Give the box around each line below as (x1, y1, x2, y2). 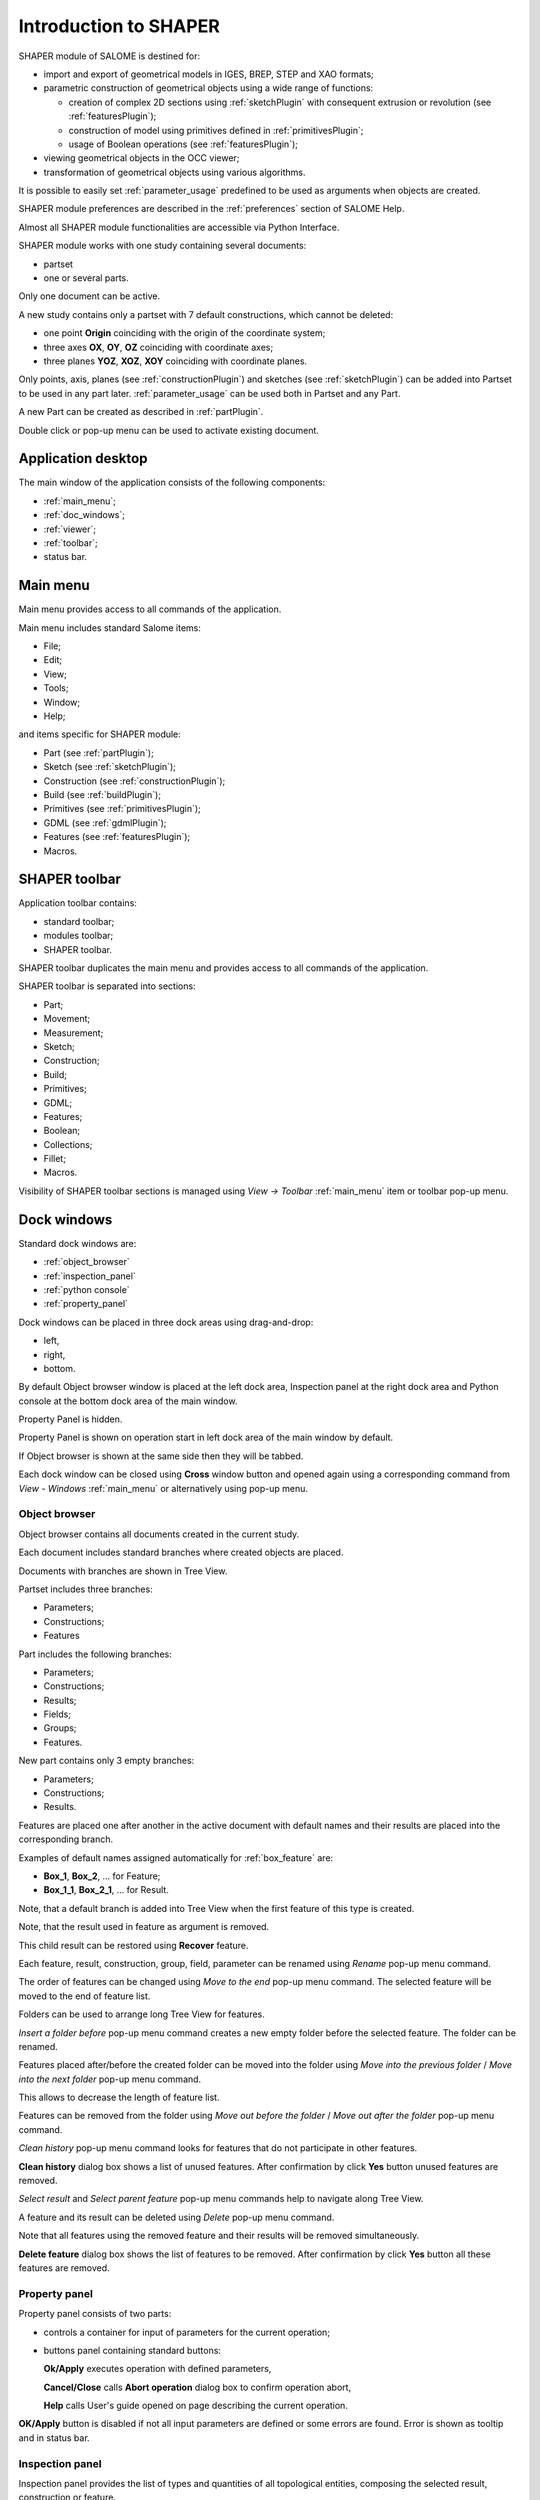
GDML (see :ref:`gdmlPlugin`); (43, 816, 167, 829)
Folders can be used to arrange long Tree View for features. (18, 2008, 265, 2020)
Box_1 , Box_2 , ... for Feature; (43, 1870, 161, 1882)
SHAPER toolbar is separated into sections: (18, 980, 196, 992)
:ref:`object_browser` (43, 1256, 130, 1268)
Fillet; (43, 1153, 67, 1165)
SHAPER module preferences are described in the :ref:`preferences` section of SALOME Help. (18, 203, 405, 215)
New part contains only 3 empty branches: (18, 1755, 195, 1767)
